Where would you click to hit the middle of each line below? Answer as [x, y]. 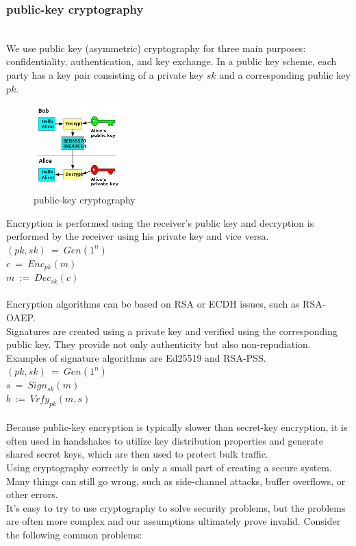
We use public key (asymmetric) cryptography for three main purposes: [156, 48]
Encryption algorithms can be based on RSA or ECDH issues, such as [153, 304]
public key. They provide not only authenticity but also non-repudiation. [158, 344]
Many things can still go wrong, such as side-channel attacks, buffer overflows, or [176, 481]
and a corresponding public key [285, 75]
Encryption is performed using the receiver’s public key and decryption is [160, 222]
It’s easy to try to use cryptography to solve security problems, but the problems [176, 507]
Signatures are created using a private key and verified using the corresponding [172, 331]
